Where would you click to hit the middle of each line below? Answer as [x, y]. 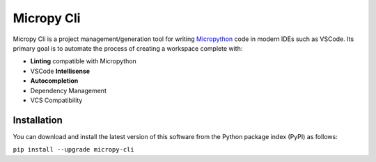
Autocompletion [54, 81]
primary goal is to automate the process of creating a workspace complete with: [128, 48]
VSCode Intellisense [60, 71]
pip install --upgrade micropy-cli [74, 150]
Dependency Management [69, 90]
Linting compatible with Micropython [84, 61]
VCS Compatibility [56, 100]
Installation [38, 120]
